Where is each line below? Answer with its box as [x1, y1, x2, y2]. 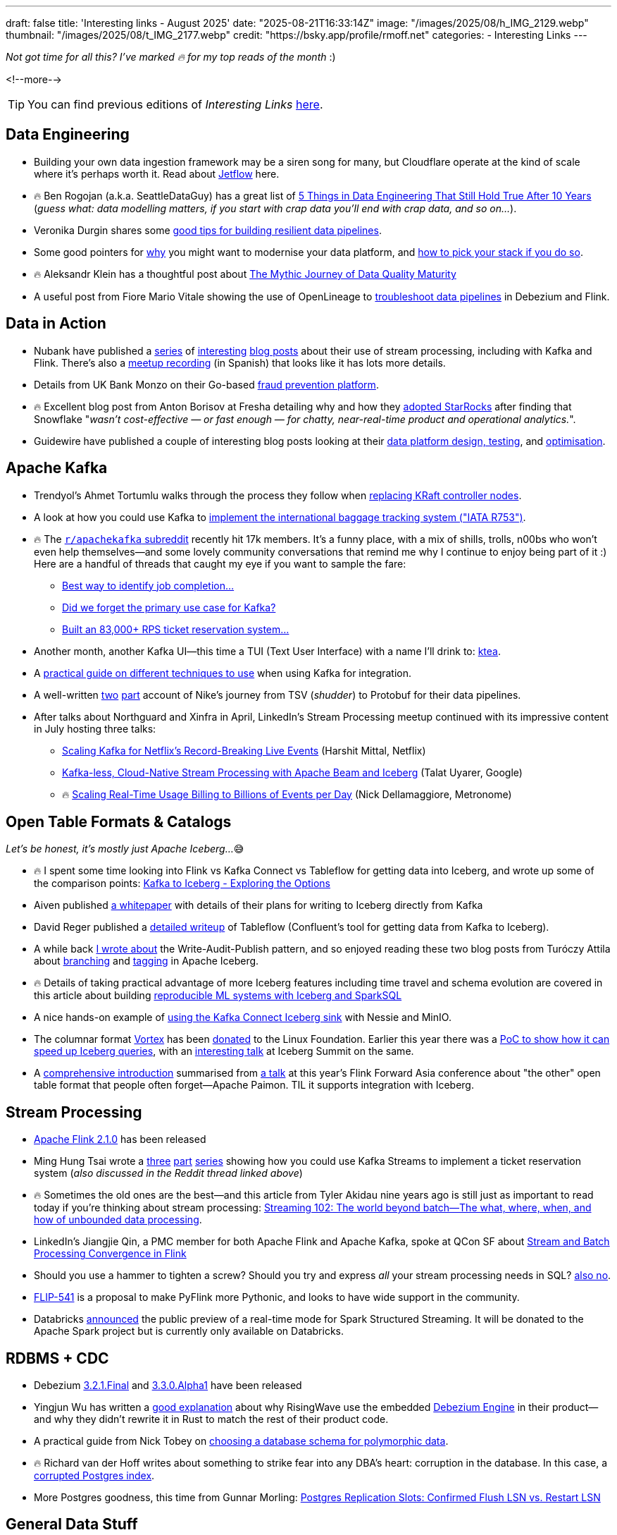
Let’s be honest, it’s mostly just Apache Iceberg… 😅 [6, 843, 244, 855]
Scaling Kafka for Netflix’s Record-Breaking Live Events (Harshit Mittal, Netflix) [62, 744, 426, 757]
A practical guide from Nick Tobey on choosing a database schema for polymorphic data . [34, 1435, 449, 1448]
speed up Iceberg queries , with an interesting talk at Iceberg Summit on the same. [34, 1045, 414, 1058]
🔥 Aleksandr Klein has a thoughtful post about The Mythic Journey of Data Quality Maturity [34, 267, 456, 280]
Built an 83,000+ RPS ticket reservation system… [62, 623, 289, 635]
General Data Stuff [6, 1515, 138, 1534]
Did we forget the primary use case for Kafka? [62, 601, 276, 613]
